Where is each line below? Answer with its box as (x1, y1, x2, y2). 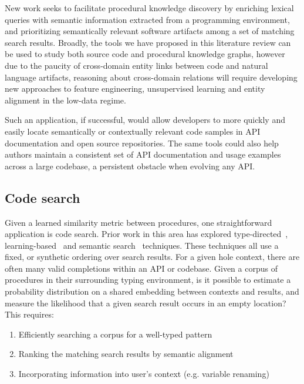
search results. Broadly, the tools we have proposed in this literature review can (5, 36, 291, 48)
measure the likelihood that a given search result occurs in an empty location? (5, 296, 286, 309)
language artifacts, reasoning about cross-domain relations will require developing (5, 71, 298, 83)
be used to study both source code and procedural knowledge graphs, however (5, 48, 285, 60)
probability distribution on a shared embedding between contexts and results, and (5, 285, 299, 298)
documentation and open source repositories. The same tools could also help (5, 136, 279, 149)
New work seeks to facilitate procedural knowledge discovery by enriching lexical (5, 2, 294, 14)
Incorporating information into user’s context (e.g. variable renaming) (18, 368, 269, 380)
